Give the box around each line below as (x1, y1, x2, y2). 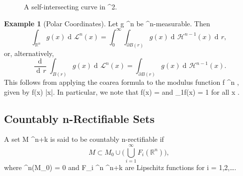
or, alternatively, (4, 48, 54, 58)
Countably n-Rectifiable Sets (4, 111, 155, 126)
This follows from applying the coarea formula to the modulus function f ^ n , (4, 77, 239, 87)
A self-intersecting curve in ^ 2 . (24, 1, 117, 11)
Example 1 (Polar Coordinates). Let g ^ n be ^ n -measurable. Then (4, 18, 210, 28)
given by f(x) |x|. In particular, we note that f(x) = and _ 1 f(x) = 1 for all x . (4, 86, 240, 97)
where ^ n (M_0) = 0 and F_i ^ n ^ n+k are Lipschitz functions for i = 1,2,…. (4, 162, 237, 173)
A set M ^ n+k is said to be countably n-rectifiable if (4, 134, 164, 144)
